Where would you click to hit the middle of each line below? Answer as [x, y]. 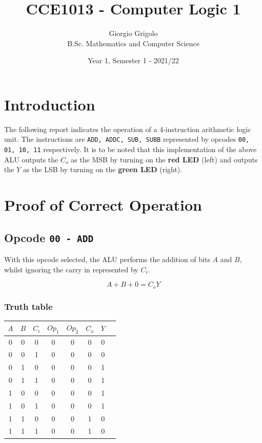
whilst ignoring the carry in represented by [71, 269]
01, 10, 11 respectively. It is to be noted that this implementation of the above [130, 149]
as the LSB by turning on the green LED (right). [103, 169]
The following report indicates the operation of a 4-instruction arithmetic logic [128, 129]
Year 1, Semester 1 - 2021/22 [133, 60]
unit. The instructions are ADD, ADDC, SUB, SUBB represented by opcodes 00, [127, 139]
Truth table [28, 306]
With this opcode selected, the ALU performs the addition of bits [107, 259]
